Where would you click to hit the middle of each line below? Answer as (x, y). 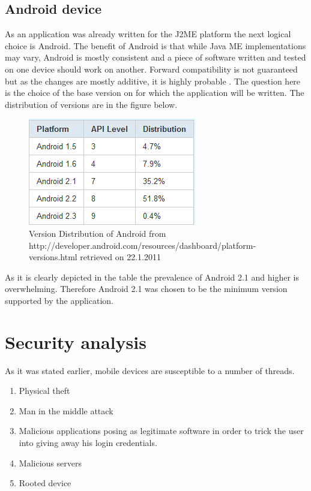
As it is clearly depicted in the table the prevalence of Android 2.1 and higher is (152, 277)
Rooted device (45, 483)
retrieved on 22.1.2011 (120, 257)
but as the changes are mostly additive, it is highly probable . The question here (153, 81)
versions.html (53, 257)
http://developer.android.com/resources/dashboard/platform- (143, 245)
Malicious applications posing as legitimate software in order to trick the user (161, 431)
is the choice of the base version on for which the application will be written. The (155, 93)
